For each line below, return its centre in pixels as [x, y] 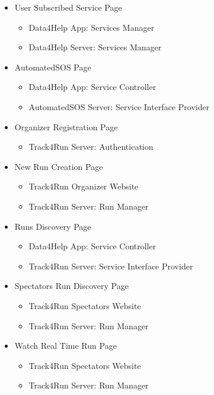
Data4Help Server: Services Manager [95, 47]
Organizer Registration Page [66, 126]
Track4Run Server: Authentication [91, 147]
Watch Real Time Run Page [66, 346]
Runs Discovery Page [53, 226]
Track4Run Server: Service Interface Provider [111, 266]
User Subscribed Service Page [68, 7]
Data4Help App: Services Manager [92, 27]
